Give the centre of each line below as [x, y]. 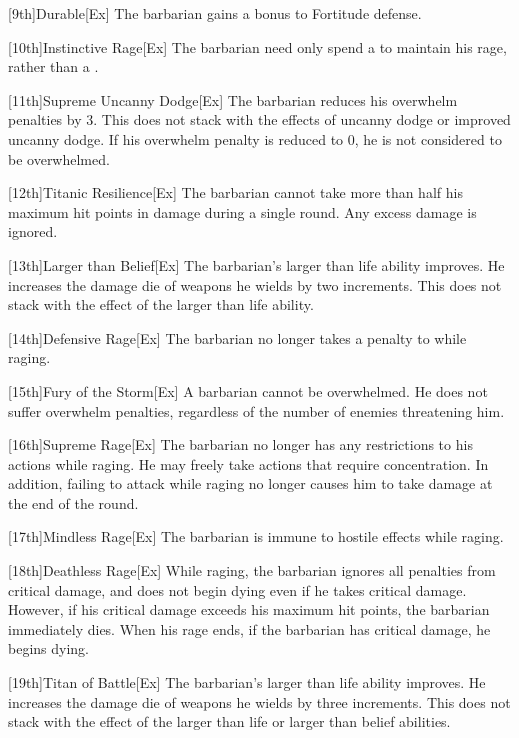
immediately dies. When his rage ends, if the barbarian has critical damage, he [249, 628]
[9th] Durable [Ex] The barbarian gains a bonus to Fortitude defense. [215, 13]
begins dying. [48, 648]
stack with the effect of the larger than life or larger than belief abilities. [229, 721]
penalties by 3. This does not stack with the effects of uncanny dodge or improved [259, 119]
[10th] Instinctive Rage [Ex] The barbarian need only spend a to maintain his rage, [257, 46]
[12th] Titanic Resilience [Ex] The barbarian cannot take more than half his [235, 192]
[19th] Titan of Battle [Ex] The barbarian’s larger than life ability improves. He [247, 682]
